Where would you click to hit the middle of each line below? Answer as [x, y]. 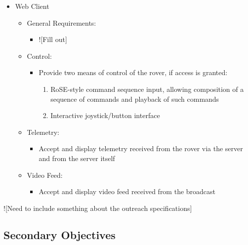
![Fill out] [53, 39]
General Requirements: [62, 22]
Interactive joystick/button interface [105, 115]
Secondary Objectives [60, 234]
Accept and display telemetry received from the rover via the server [141, 148]
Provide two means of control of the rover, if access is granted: [133, 72]
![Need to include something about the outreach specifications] [98, 208]
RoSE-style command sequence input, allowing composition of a [147, 89]
